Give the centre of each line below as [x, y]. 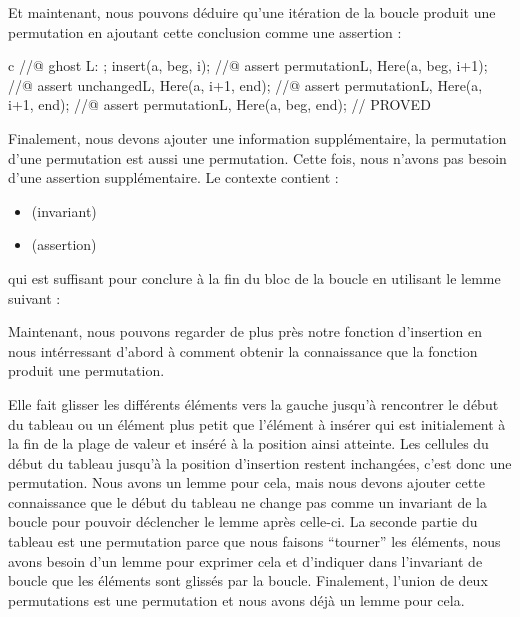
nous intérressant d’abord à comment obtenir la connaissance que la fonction [243, 350]
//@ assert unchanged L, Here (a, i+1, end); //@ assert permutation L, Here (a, [245, 84]
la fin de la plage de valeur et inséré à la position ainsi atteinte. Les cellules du [248, 443]
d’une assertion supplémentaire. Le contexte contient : [173, 177]
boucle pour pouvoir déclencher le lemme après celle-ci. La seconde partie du [243, 521]
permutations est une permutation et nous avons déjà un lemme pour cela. [236, 599]
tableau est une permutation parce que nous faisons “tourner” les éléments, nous [254, 541]
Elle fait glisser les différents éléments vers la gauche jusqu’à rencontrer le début [253, 403]
